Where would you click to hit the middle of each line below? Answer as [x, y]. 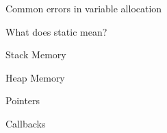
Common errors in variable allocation [84, 8]
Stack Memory [36, 55]
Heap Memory [35, 77]
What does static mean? [56, 31]
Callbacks [26, 123]
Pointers [23, 100]
